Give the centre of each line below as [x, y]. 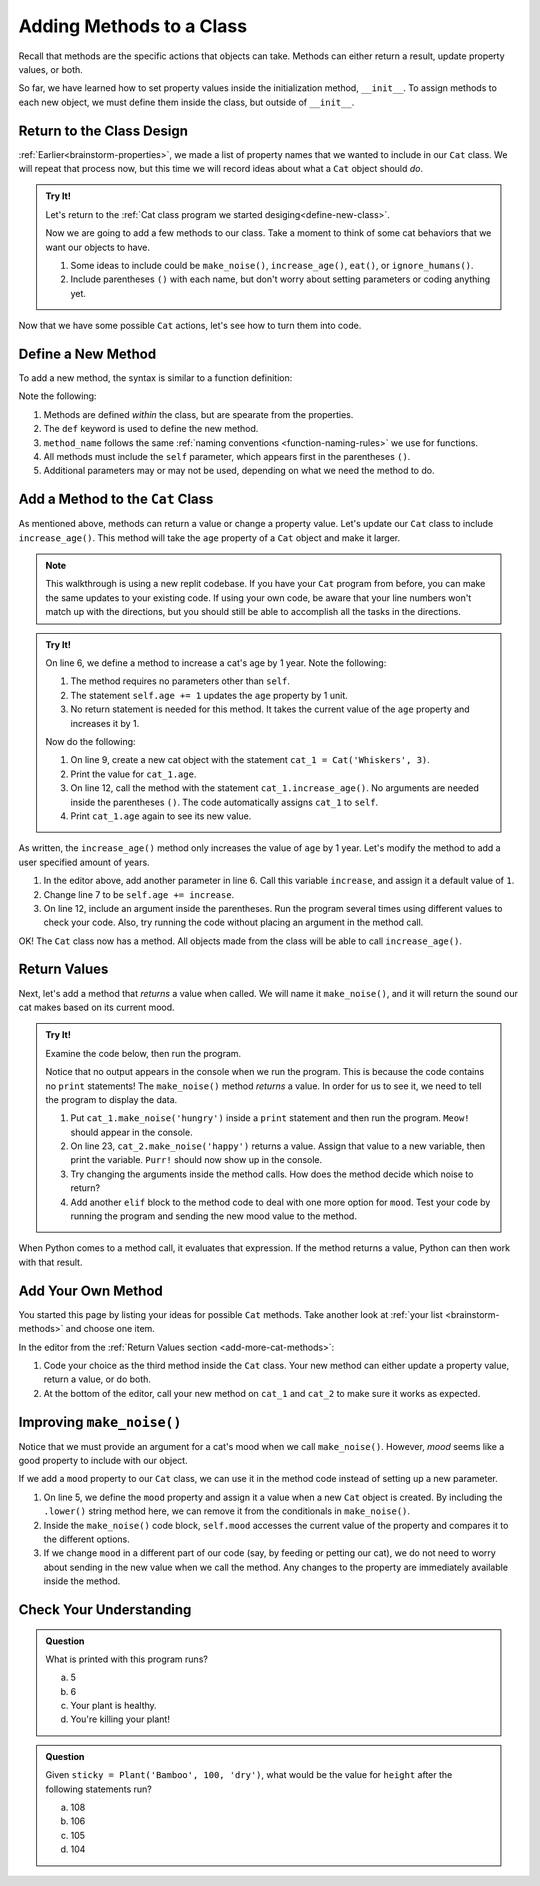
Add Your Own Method [91, 1290]
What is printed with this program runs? [127, 1659]
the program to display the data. [111, 1099]
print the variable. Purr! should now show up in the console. [196, 1160]
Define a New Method [87, 353]
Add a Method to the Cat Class [116, 499]
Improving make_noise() [100, 1421]
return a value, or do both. [97, 1379]
